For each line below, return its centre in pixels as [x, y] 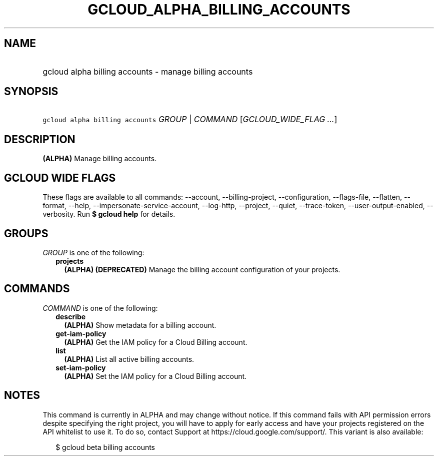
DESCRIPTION [40, 139]
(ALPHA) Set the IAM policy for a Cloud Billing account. [155, 376]
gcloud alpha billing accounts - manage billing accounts [148, 71]
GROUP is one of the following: [93, 252]
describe [71, 316]
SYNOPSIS [31, 92]
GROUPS [26, 233]
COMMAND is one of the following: [100, 308]
